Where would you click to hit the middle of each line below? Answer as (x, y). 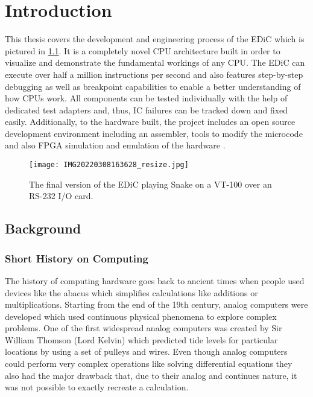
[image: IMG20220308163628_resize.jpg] (109, 165)
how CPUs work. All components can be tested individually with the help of (146, 98)
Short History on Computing (77, 258)
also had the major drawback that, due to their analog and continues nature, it (151, 375)
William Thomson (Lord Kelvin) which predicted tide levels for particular (141, 339)
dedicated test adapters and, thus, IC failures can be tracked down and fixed (147, 110)
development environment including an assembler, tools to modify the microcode (154, 133)
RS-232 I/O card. (61, 196)
